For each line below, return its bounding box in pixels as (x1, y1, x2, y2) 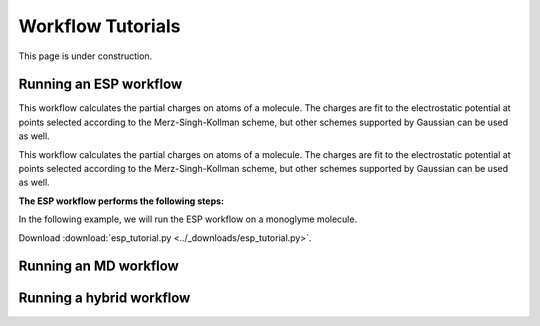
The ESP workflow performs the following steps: (18, 195, 225, 207)
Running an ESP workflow (18, 76, 183, 93)
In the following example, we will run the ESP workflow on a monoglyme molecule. (18, 213, 358, 225)
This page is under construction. (18, 50, 153, 62)
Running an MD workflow (18, 258, 179, 275)
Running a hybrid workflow (18, 290, 191, 307)
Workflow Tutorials (18, 15, 181, 37)
